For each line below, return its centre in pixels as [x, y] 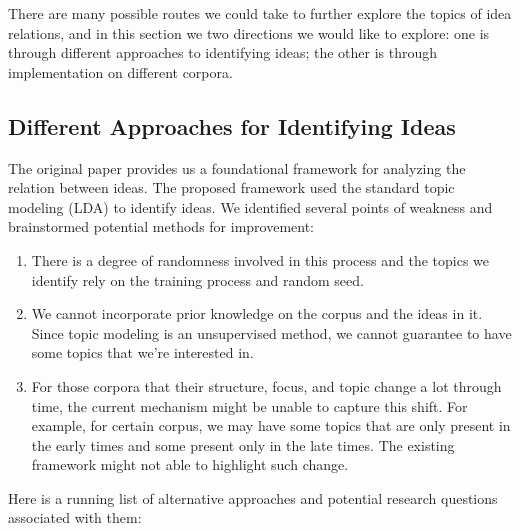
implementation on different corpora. [120, 71]
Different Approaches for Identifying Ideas [232, 125]
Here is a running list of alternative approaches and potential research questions [253, 497]
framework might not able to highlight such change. [190, 464]
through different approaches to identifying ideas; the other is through [223, 52]
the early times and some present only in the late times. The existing [243, 444]
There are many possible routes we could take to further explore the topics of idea [260, 13]
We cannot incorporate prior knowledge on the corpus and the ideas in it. [257, 313]
